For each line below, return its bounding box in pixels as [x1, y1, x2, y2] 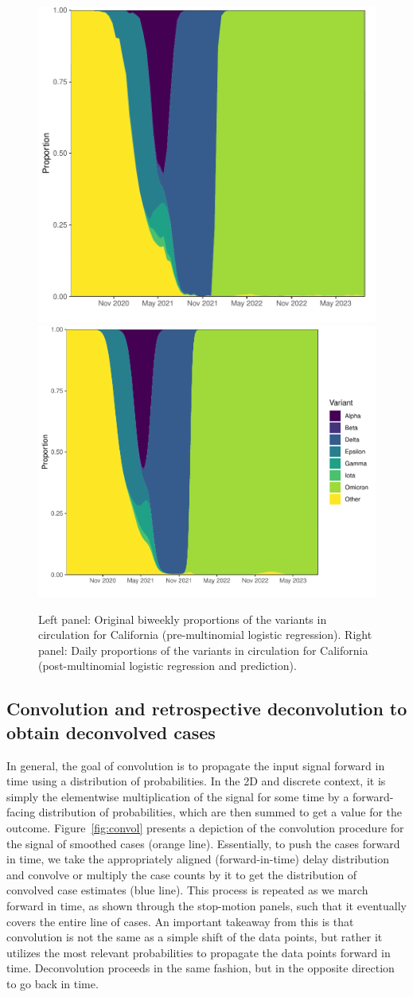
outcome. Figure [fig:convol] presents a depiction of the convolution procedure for [6, 819, 404, 835]
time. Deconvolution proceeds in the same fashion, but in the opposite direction [6, 960, 395, 976]
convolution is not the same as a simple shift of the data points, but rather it [6, 929, 383, 945]
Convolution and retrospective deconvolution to [6, 696, 407, 721]
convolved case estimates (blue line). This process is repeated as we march [6, 882, 368, 898]
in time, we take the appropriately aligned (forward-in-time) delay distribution [6, 851, 389, 867]
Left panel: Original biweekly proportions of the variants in [38, 610, 327, 627]
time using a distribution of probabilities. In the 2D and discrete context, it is [6, 773, 386, 789]
